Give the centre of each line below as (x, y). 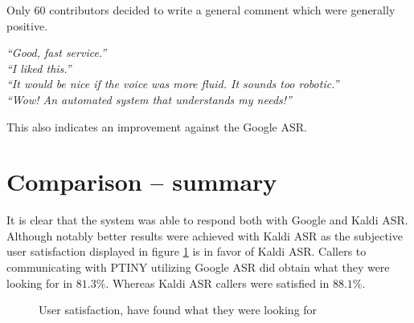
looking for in (40, 283)
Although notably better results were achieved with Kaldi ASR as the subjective (205, 235)
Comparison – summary (142, 182)
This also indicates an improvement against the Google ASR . (157, 126)
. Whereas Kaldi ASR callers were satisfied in (217, 283)
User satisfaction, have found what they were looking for (178, 310)
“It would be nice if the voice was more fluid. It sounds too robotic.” (173, 84)
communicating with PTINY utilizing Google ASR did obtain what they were (198, 267)
